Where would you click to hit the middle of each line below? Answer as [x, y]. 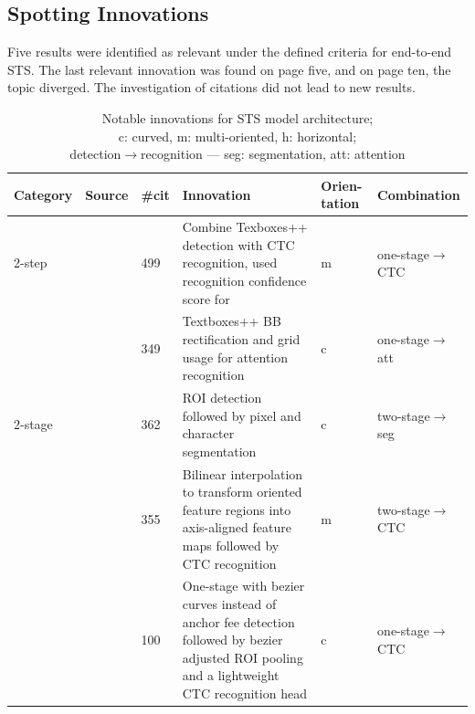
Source [107, 194]
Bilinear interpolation [243, 473]
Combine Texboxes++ [245, 227]
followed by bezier [232, 640]
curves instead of [229, 604]
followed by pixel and [242, 415]
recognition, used [230, 262]
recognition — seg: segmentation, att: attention [273, 154]
